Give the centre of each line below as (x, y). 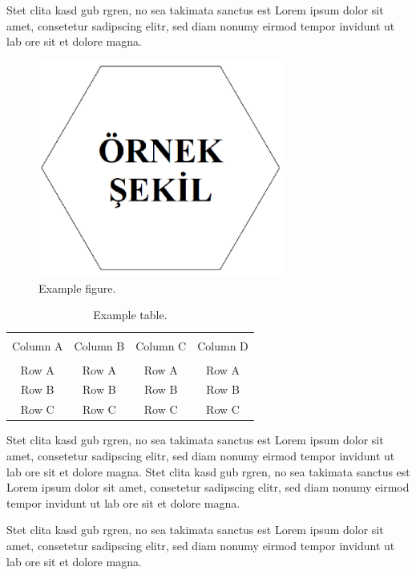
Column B (99, 345)
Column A (38, 345)
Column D (223, 345)
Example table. (130, 315)
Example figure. (77, 287)
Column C (161, 345)
